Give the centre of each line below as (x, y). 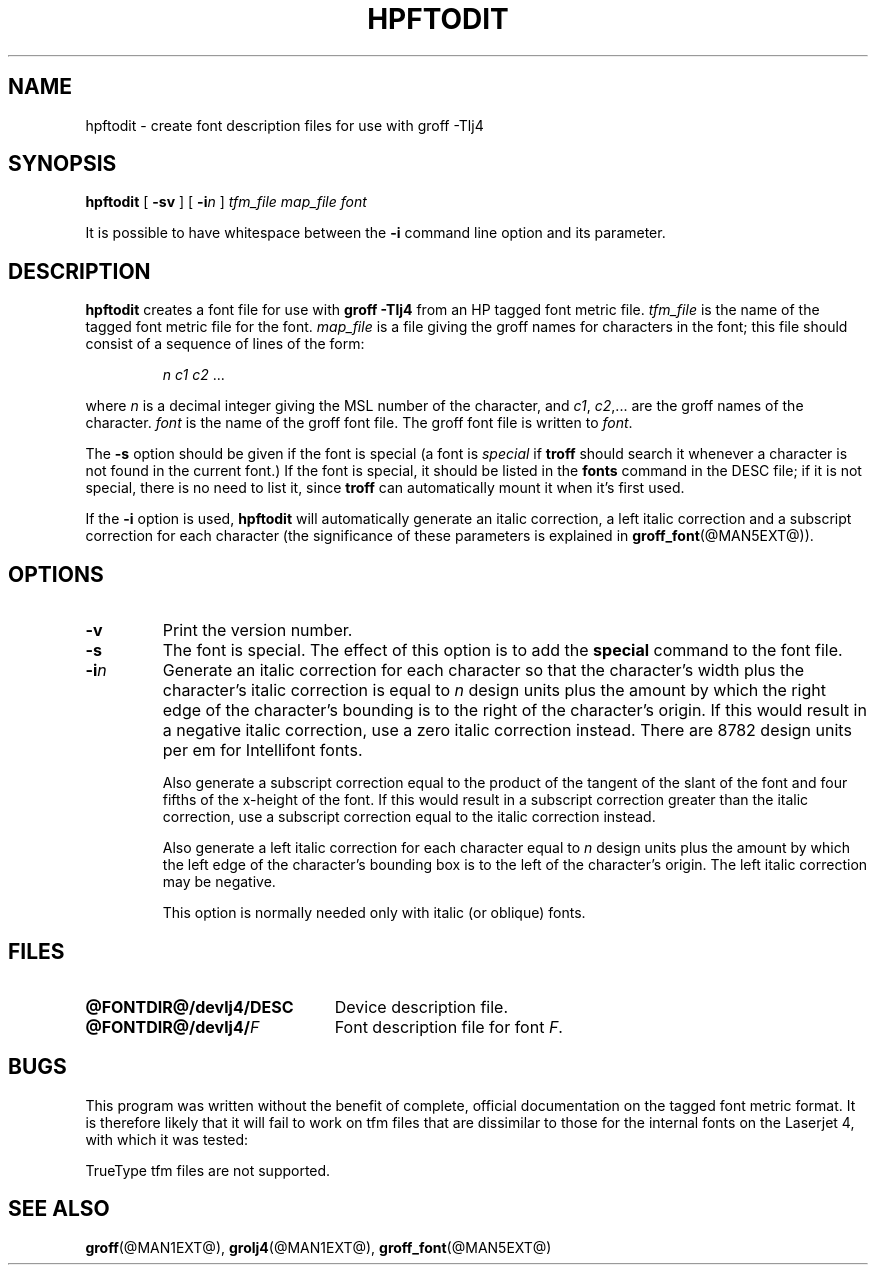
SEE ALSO (59, 1209)
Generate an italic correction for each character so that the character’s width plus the (483, 670)
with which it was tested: (167, 1139)
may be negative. (219, 882)
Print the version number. (257, 630)
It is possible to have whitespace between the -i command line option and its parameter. (375, 233)
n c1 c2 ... (193, 375)
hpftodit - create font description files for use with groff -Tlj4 (284, 125)
